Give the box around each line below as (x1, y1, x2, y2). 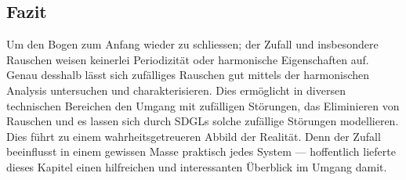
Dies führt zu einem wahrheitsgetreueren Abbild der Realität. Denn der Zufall (6, 128, 381, 144)
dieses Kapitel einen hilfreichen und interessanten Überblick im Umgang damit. (6, 158, 387, 175)
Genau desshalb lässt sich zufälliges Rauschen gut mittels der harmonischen (6, 67, 370, 83)
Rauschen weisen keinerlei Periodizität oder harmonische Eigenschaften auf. (6, 51, 369, 67)
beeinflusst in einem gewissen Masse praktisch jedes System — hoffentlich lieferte (6, 143, 396, 160)
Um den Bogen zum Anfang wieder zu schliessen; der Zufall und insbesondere (6, 36, 379, 52)
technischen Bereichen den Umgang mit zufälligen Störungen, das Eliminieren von (6, 97, 400, 113)
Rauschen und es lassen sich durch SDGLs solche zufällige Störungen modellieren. (6, 113, 399, 129)
